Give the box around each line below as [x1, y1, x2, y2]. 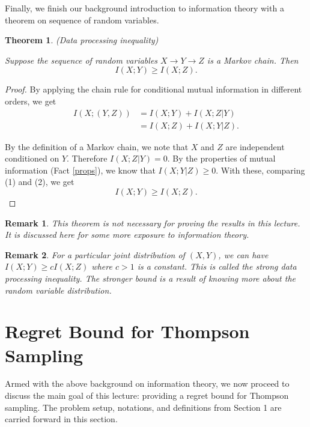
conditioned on [5, 152, 59, 165]
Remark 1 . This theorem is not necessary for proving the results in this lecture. [5, 216, 300, 229]
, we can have [218, 248, 269, 261]
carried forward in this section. [5, 413, 118, 425]
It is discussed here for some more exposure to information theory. [5, 228, 249, 241]
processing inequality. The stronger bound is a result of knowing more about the [5, 271, 296, 284]
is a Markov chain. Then [207, 53, 299, 66]
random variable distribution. [5, 283, 112, 296]
